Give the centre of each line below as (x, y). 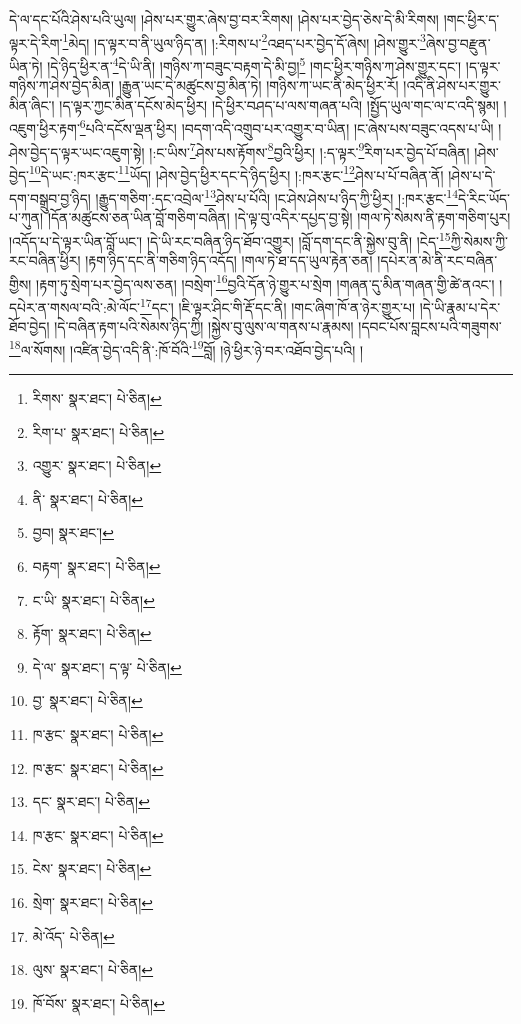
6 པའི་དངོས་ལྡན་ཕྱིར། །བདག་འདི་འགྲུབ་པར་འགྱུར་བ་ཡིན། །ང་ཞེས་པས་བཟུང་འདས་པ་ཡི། (286, 126)
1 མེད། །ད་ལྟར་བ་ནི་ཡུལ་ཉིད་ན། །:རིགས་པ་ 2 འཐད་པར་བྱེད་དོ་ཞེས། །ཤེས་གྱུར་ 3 (244, 41)
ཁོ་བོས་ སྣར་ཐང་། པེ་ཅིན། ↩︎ (98, 1002)
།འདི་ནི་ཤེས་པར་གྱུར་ (452, 85)
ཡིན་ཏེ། (26, 65)
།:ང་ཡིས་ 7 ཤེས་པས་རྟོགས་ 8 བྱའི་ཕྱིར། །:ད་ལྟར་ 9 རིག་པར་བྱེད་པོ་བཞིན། (309, 150)
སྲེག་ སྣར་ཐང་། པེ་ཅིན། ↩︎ (93, 901)
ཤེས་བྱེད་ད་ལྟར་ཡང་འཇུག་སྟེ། (77, 151)
